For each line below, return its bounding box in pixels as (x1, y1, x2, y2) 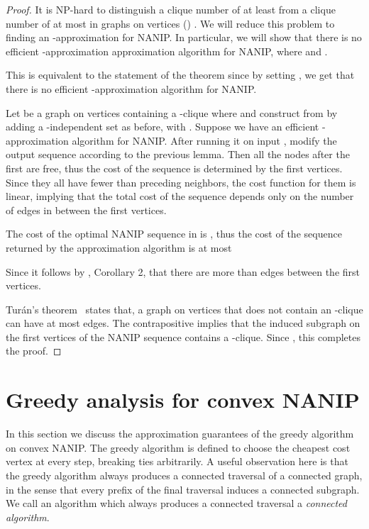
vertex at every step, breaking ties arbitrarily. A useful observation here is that (6, 454, 348, 469)
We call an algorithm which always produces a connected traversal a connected (6, 496, 347, 511)
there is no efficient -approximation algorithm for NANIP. (6, 81, 257, 96)
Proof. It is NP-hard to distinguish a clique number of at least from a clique (6, 2, 336, 16)
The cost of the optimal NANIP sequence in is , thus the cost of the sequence (6, 226, 342, 241)
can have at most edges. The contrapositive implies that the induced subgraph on (6, 316, 360, 330)
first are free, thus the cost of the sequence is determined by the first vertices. (6, 160, 343, 175)
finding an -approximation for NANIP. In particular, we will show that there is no (6, 30, 362, 45)
